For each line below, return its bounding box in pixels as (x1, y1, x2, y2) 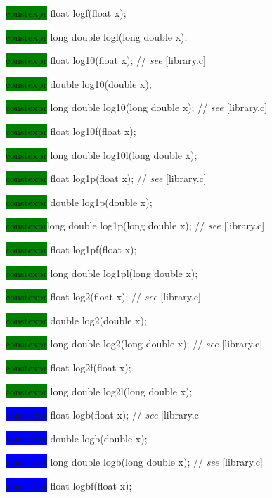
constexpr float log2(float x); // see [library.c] (6, 289, 201, 304)
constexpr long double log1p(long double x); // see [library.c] (6, 218, 265, 233)
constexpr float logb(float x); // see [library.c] (6, 407, 202, 422)
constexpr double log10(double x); (6, 76, 152, 91)
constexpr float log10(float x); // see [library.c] (6, 53, 206, 68)
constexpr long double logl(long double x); (6, 29, 188, 44)
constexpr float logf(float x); (6, 6, 127, 20)
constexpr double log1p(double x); (6, 194, 153, 209)
